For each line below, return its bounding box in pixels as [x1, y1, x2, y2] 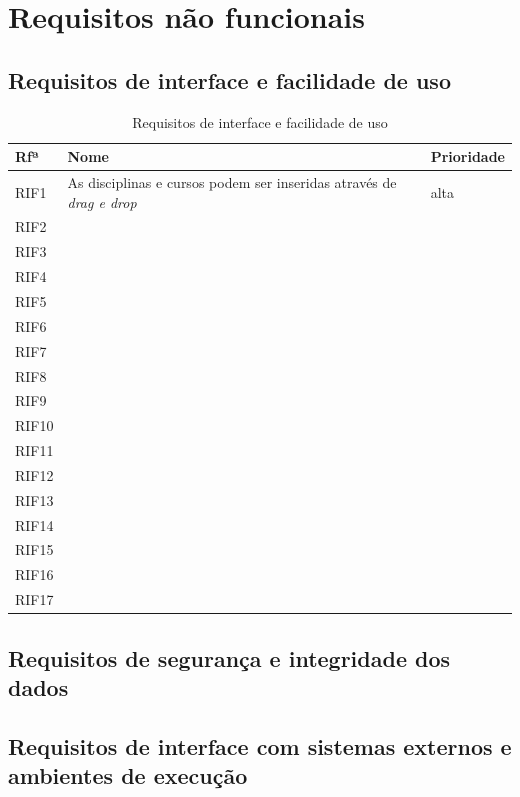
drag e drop [67, 191, 137, 212]
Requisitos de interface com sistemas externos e [8, 730, 512, 761]
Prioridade [430, 146, 505, 167]
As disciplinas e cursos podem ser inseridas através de [67, 172, 397, 193]
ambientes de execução [8, 760, 248, 791]
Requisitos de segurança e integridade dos [8, 642, 451, 673]
